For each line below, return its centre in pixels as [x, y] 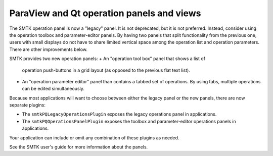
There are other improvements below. [49, 49]
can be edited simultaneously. [53, 89]
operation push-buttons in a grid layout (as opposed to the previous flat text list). [106, 70]
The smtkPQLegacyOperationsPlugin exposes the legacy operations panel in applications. [119, 114]
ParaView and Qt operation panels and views [105, 13]
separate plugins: [27, 105]
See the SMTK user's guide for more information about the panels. [79, 147]
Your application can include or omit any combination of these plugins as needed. [94, 138]
